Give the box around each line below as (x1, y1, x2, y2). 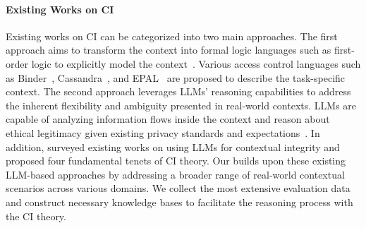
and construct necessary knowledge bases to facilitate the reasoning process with (6, 194, 353, 209)
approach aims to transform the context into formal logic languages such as (6, 42, 331, 57)
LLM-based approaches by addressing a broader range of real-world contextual (6, 167, 345, 181)
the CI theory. (6, 208, 66, 223)
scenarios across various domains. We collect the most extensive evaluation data (6, 181, 350, 196)
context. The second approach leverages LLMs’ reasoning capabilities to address (6, 84, 351, 99)
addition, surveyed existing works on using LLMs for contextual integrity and (6, 139, 340, 154)
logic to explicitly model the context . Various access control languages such (31, 56, 361, 71)
